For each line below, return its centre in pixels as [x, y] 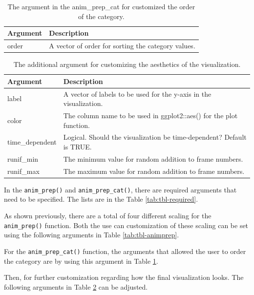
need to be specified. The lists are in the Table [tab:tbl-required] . [101, 199]
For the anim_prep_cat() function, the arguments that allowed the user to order [125, 251]
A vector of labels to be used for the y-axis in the [137, 94]
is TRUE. [77, 147]
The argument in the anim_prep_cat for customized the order [101, 6]
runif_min [23, 158]
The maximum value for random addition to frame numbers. [154, 171]
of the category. [101, 16]
